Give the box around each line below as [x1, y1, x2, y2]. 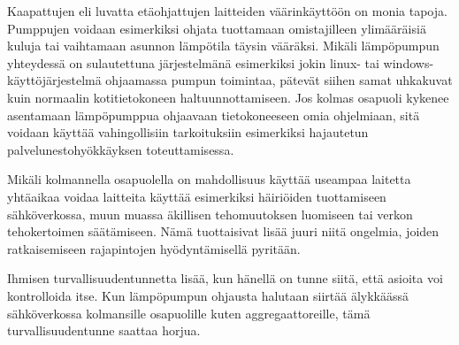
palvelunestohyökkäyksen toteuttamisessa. [7, 140, 234, 158]
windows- [383, 53, 434, 72]
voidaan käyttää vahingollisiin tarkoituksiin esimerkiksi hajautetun [7, 123, 369, 142]
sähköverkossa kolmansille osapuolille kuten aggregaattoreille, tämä [7, 303, 371, 322]
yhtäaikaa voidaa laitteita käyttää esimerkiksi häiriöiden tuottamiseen [7, 187, 386, 205]
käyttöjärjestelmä [7, 71, 102, 89]
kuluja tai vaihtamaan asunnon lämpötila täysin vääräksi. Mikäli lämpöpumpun [7, 36, 440, 55]
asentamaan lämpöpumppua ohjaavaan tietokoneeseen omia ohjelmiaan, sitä [7, 105, 420, 124]
